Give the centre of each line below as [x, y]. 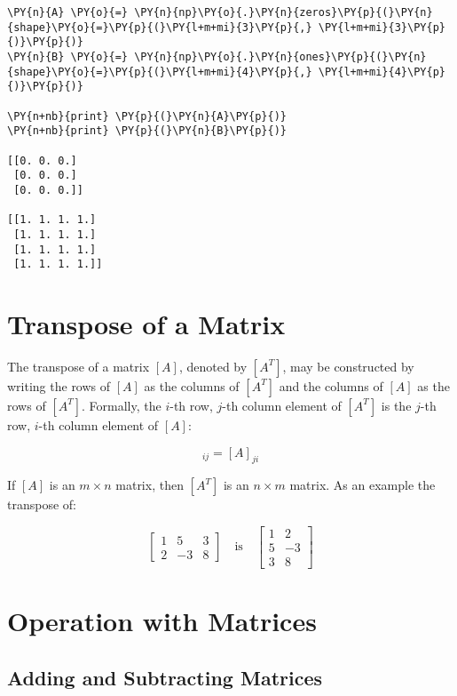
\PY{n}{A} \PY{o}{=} [68, 12]
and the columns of [331, 385]
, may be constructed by [348, 366]
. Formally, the [122, 405]
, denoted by [213, 366]
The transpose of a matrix [79, 366]
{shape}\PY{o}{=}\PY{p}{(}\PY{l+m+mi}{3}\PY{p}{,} [160, 27]
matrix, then [150, 485]
